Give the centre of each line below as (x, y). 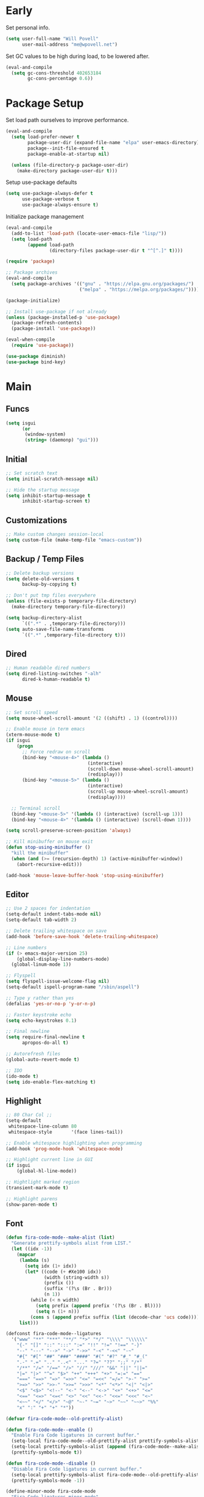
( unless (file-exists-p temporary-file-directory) (71, 601)
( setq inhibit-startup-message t (48, 495)
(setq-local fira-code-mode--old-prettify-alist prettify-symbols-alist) (107, 1441)
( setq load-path (32, 239)
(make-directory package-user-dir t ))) (67, 171)
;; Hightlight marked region (43, 1182)
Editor (17, 894)
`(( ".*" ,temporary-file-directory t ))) (74, 635)
